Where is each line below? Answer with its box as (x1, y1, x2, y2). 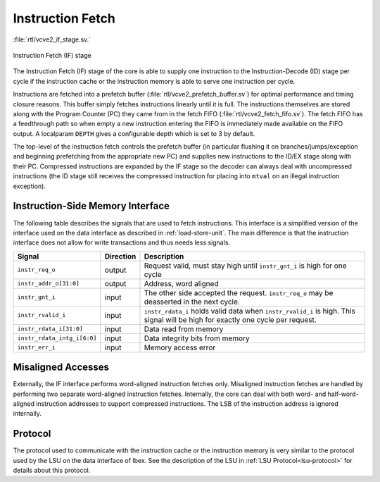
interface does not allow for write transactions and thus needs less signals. (13, 238, 231, 247)
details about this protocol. (13, 466, 91, 475)
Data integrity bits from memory (144, 333, 250, 343)
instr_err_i (17, 344, 56, 352)
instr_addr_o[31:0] (17, 280, 80, 288)
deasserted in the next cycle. (144, 297, 241, 307)
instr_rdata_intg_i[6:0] (17, 335, 97, 342)
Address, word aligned (144, 278, 219, 288)
